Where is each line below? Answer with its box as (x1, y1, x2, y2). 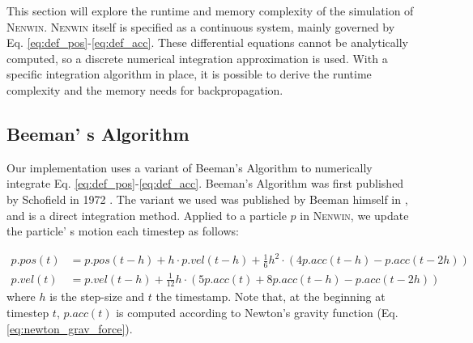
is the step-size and (49, 288, 145, 305)
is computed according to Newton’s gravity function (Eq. (116, 304, 398, 321)
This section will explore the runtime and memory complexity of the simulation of (6, 2, 414, 19)
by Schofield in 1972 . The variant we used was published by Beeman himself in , (6, 190, 408, 207)
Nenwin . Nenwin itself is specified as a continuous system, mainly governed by (6, 18, 395, 35)
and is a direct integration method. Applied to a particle (6, 206, 287, 223)
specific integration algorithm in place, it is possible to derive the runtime (6, 66, 372, 83)
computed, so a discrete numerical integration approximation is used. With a (6, 49, 388, 66)
